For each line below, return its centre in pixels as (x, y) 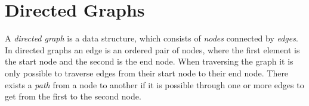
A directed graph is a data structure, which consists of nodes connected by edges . (152, 38)
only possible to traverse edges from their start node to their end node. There (147, 73)
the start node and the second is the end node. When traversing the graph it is (149, 61)
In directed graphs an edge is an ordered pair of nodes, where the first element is (152, 49)
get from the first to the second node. (73, 96)
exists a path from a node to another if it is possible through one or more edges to (154, 84)
